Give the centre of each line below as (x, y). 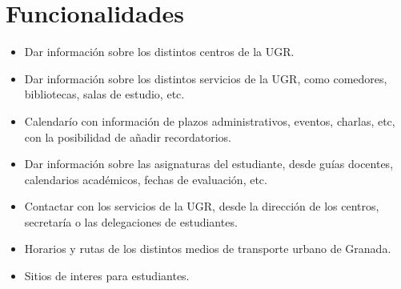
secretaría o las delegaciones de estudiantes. (131, 221)
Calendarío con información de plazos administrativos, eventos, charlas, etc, (210, 120)
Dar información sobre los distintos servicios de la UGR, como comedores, (206, 78)
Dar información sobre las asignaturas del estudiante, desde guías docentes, (209, 164)
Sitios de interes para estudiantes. (107, 276)
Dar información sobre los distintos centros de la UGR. (159, 52)
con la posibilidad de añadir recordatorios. (128, 136)
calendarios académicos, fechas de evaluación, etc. (146, 179)
